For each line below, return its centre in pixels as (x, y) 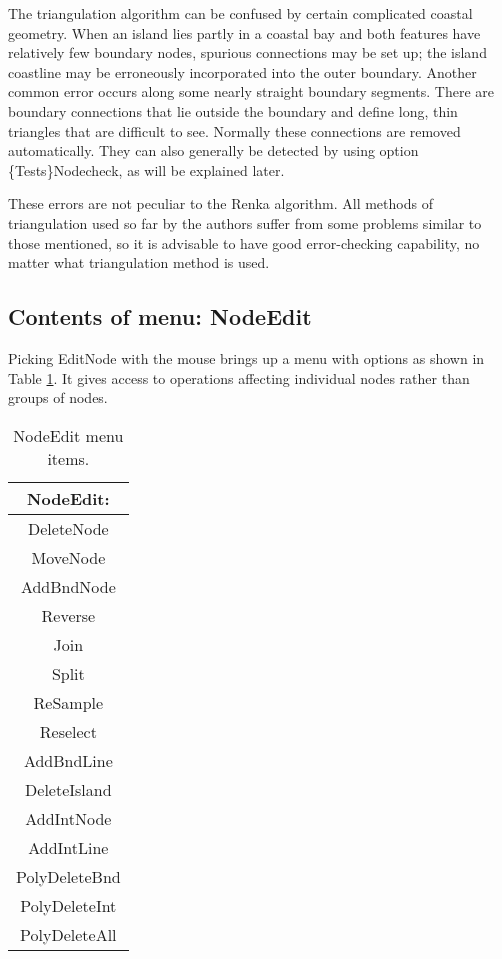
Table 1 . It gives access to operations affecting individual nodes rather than (239, 377)
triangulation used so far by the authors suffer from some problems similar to (245, 222)
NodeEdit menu (68, 435)
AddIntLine (68, 847)
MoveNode (68, 557)
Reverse (68, 615)
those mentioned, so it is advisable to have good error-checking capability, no (244, 242)
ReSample (68, 702)
